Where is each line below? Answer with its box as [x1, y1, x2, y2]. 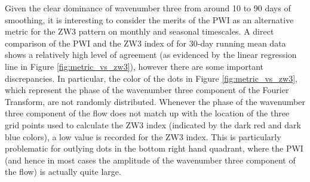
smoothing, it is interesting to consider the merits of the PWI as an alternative [5, 13, 294, 26]
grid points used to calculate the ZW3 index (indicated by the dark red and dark [5, 118, 301, 131]
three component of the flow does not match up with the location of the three [5, 107, 290, 119]
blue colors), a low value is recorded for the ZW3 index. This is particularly [5, 130, 281, 143]
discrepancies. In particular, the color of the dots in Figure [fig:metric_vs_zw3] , [5, 72, 297, 84]
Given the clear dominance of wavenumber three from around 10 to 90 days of [5, 2, 291, 14]
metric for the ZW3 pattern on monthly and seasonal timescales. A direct [5, 25, 274, 38]
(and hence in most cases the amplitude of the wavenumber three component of [5, 153, 296, 166]
